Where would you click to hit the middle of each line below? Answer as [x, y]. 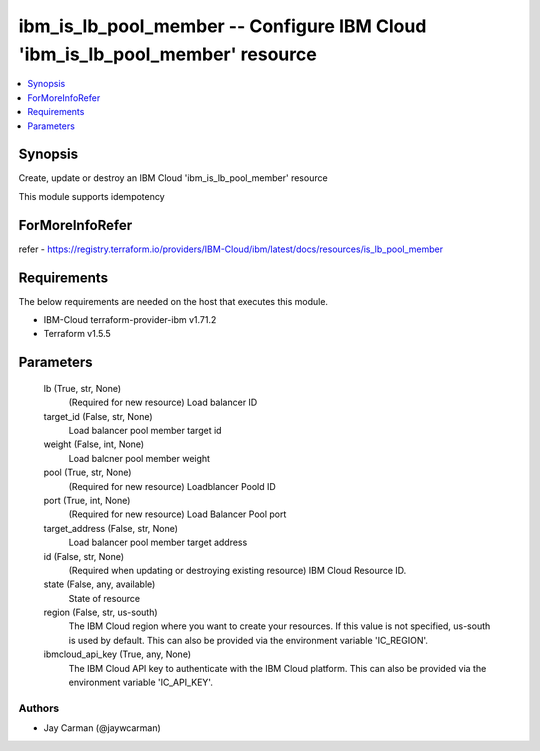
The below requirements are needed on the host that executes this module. [173, 301]
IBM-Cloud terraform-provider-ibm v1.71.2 [130, 320]
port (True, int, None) [87, 500]
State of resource [104, 598]
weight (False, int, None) [94, 444]
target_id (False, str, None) [98, 416]
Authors [39, 708]
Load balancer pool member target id [145, 430]
